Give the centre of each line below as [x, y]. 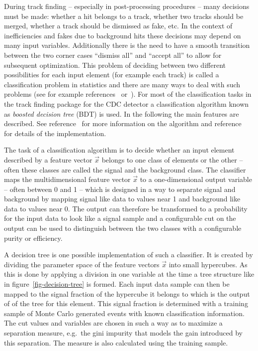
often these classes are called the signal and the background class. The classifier [125, 169]
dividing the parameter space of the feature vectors [82, 264]
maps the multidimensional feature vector [67, 179]
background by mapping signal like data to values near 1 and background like [122, 199]
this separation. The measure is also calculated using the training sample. [116, 342]
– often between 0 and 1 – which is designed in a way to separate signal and [120, 189]
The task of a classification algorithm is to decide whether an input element [119, 150]
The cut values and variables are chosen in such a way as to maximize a [113, 323]
